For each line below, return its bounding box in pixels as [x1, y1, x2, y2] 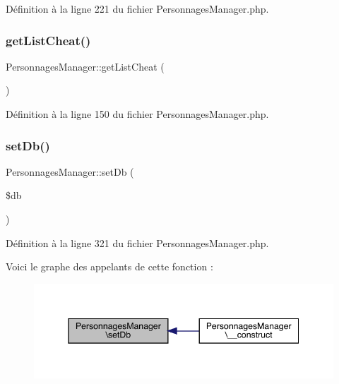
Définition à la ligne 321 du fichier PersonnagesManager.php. [6, 235, 269, 250]
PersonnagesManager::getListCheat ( [6, 59, 165, 73]
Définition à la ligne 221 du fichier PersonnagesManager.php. [6, 1, 269, 16]
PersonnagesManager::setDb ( [6, 164, 134, 179]
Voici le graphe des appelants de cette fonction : [6, 259, 213, 274]
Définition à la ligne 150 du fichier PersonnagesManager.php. [6, 107, 269, 121]
